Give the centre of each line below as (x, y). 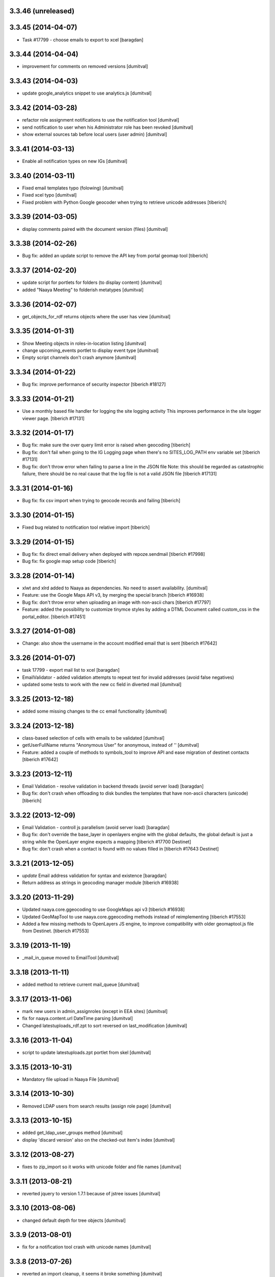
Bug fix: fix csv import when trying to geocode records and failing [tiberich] (101, 500)
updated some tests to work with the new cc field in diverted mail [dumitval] (102, 684)
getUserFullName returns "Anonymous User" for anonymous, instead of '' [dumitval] (111, 745)
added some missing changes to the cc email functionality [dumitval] (94, 711)
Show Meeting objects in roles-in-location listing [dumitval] (84, 343)
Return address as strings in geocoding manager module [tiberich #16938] (100, 883)
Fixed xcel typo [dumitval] (49, 195)
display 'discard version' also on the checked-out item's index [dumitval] (99, 1140)
